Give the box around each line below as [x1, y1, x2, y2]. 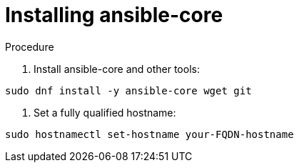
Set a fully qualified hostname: [34, 106, 176, 119]
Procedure [5, 40, 54, 53]
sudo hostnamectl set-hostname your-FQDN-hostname [5, 128, 294, 140]
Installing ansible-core [5, 3, 223, 27]
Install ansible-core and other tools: [34, 62, 200, 75]
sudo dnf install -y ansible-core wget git [5, 84, 252, 97]
